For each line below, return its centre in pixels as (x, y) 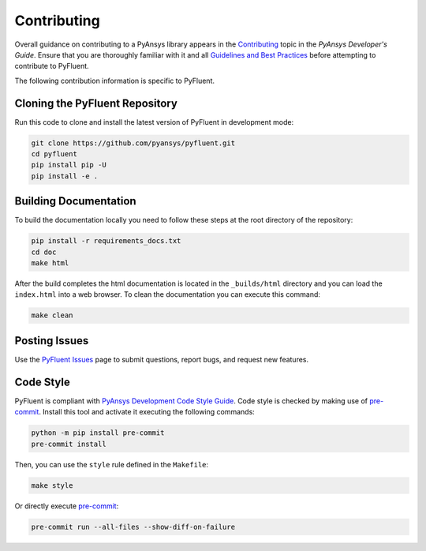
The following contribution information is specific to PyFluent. (115, 81)
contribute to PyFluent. (52, 66)
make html (50, 263)
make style (52, 485)
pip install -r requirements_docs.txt (106, 241)
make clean (52, 315)
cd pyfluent (54, 154)
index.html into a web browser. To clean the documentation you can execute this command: (168, 294)
